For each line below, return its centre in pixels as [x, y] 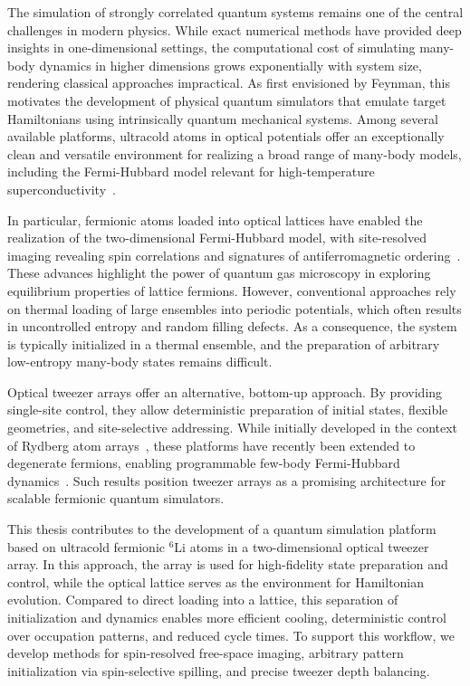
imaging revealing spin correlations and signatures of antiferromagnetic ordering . [234, 255]
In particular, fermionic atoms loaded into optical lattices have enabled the [215, 219]
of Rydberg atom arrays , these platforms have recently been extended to [211, 445]
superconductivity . [62, 189]
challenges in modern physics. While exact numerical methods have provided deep [235, 29]
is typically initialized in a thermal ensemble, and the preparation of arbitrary [224, 343]
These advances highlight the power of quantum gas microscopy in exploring [219, 273]
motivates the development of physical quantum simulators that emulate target [227, 100]
